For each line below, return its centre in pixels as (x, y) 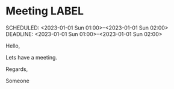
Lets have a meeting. (32, 57)
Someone (17, 81)
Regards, (17, 69)
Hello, (13, 46)
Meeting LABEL (45, 11)
